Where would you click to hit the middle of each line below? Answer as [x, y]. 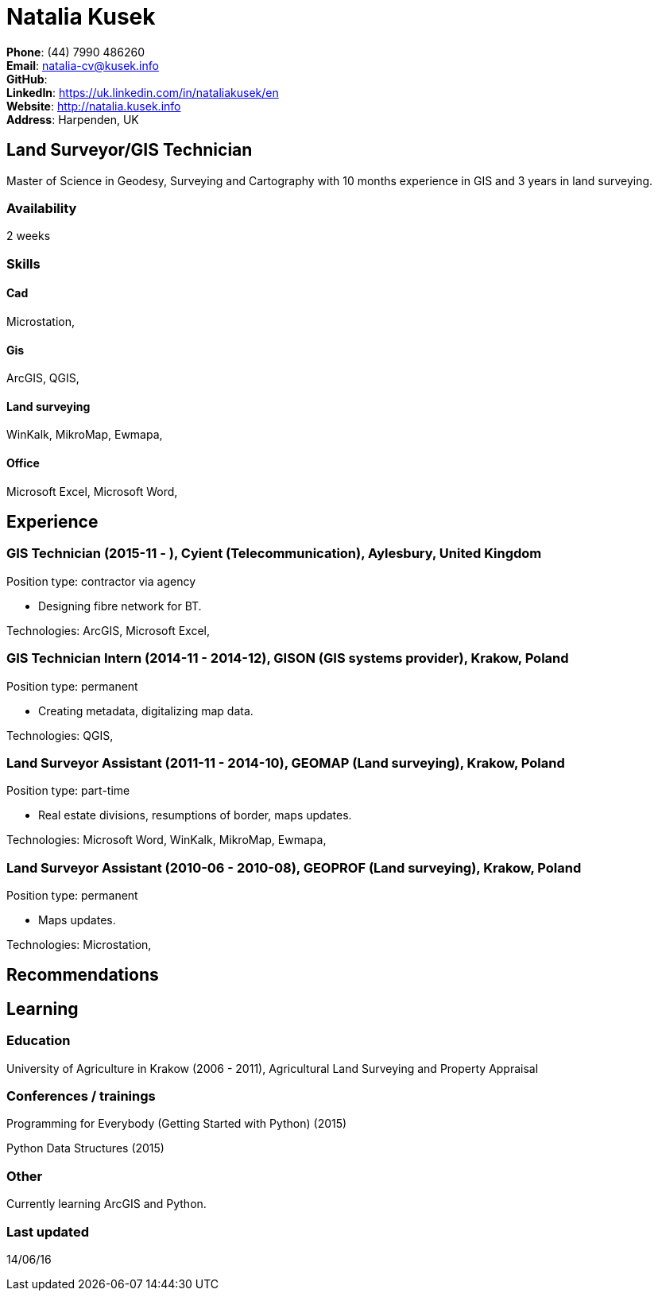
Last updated [48, 1231]
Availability [42, 208]
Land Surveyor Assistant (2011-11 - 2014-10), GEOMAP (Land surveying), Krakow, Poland [286, 763]
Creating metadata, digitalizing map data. [146, 710]
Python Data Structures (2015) [85, 1148]
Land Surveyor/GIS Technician [130, 150]
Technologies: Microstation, [79, 945]
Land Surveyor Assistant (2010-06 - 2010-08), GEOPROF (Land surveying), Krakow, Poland [294, 867]
